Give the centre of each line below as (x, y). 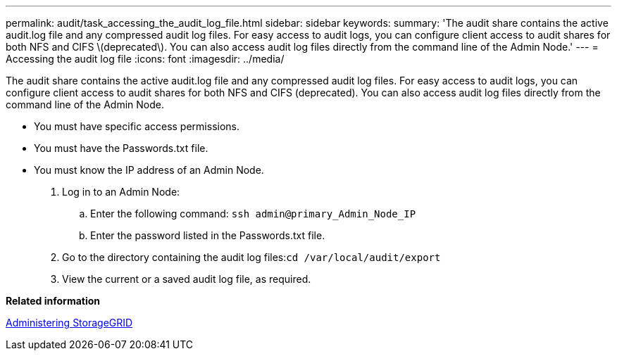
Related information (53, 301)
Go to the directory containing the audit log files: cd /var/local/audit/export (251, 257)
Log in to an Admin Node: (121, 192)
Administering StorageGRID (69, 323)
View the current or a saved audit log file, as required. (187, 279)
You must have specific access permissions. (137, 126)
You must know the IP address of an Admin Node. (149, 170)
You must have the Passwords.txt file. (121, 148)
